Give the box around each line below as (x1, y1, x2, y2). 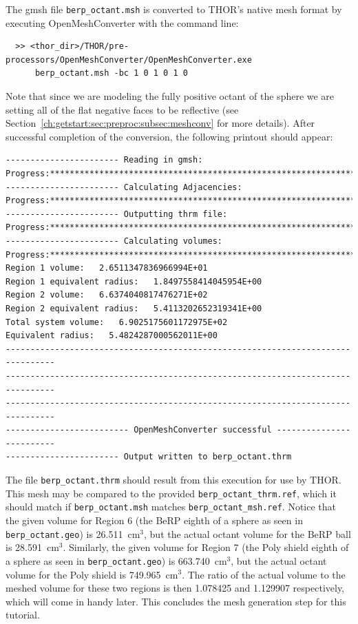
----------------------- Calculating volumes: (6, 236, 222, 246)
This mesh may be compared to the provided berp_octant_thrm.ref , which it (6, 486, 337, 500)
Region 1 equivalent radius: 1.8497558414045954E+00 (6, 276, 262, 287)
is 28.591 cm (6, 540, 59, 554)
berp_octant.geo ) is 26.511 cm (6, 526, 140, 541)
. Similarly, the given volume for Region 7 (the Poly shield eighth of (63, 540, 349, 554)
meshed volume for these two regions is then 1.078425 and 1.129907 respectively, (6, 581, 345, 595)
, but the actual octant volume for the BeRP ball (144, 526, 351, 541)
